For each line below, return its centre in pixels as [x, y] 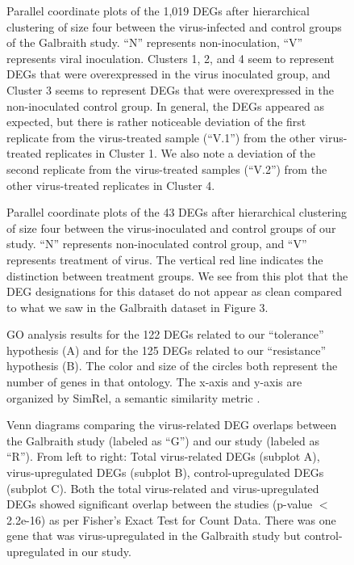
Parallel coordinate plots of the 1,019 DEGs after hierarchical [158, 11]
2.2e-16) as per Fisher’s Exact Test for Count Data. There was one [171, 519]
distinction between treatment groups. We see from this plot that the [177, 275]
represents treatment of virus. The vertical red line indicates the [165, 259]
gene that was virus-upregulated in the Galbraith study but [154, 535]
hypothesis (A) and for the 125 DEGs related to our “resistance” [167, 350]
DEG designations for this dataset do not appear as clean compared [174, 291]
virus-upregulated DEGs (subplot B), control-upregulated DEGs [165, 472]
